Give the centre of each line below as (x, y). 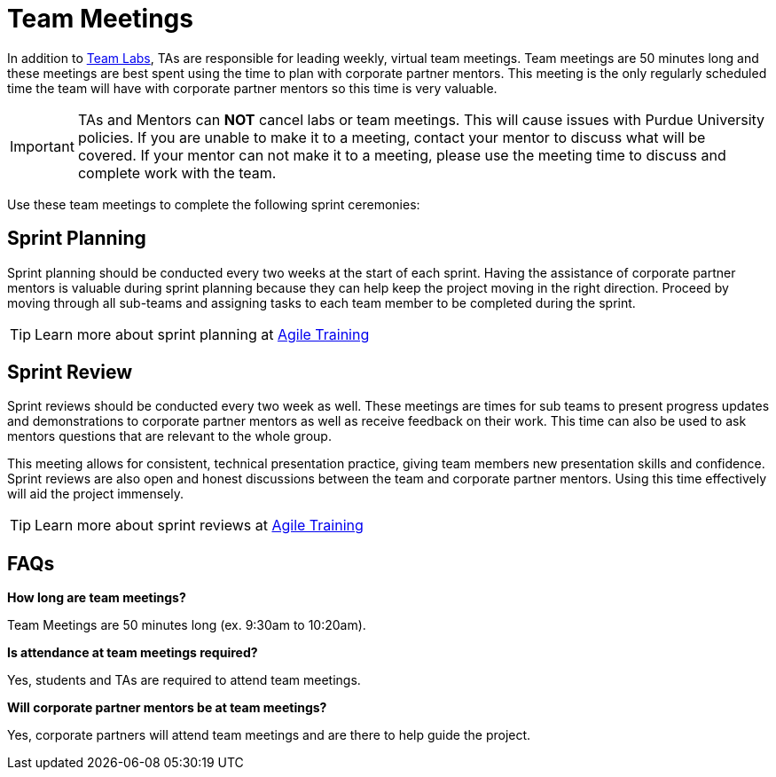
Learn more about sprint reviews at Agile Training (199, 526)
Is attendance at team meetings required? (133, 653)
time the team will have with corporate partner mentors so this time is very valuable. (252, 88)
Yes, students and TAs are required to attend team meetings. (184, 680)
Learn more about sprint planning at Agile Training (202, 334)
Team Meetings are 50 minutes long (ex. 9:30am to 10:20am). (187, 625)
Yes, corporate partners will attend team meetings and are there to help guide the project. (269, 735)
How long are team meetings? (97, 598)
